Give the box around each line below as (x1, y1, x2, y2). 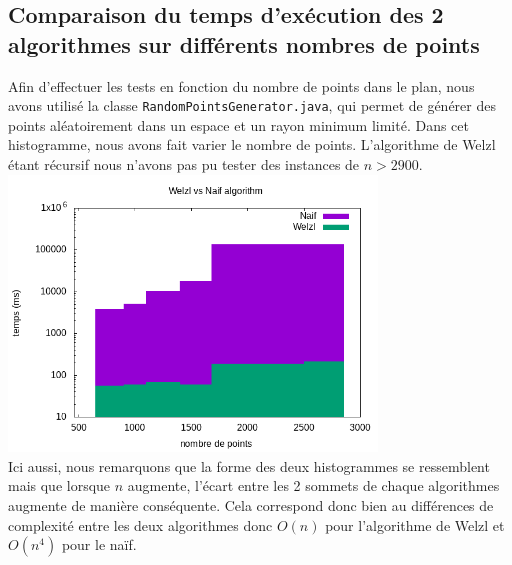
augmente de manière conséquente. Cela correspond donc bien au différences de (8, 494, 494, 515)
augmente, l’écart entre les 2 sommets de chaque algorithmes (127, 475, 500, 496)
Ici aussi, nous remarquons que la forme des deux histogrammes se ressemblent (8, 455, 490, 476)
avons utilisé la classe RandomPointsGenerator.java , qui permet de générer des (8, 95, 496, 116)
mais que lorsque (8, 475, 111, 496)
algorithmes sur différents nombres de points (8, 28, 480, 59)
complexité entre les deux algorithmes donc (8, 514, 273, 535)
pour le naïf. (61, 534, 137, 555)
